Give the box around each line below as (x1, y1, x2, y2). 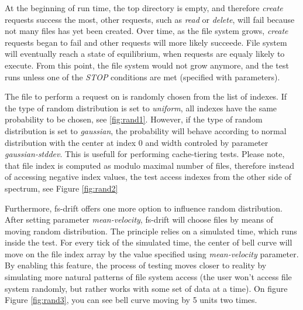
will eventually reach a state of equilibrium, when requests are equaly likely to (5, 47, 285, 60)
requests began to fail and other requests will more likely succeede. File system (5, 36, 287, 48)
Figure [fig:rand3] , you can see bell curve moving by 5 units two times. (5, 294, 257, 306)
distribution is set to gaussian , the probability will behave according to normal (5, 124, 287, 137)
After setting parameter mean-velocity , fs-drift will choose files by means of (5, 213, 273, 226)
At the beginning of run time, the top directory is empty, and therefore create (5, 2, 283, 13)
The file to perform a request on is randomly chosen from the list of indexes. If (5, 90, 287, 103)
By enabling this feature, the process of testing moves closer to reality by (5, 259, 267, 271)
